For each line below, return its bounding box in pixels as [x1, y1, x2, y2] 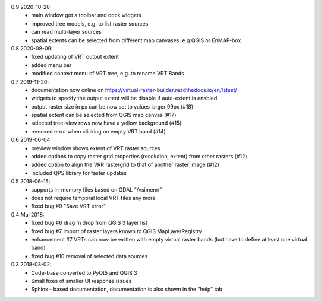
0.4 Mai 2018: [11, 211, 45, 218]
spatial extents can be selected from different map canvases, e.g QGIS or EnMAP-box [31, 36, 241, 44]
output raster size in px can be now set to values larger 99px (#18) [31, 103, 194, 110]
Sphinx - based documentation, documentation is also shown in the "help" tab [31, 285, 223, 293]
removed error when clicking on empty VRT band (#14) [31, 128, 166, 135]
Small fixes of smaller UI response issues [31, 277, 132, 284]
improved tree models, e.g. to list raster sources [31, 20, 149, 27]
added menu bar [31, 61, 72, 68]
